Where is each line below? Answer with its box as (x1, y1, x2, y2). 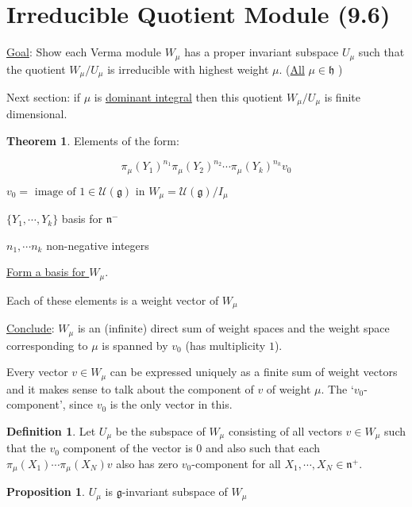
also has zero (116, 455, 179, 471)
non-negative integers (46, 236, 149, 253)
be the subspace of (115, 422, 206, 439)
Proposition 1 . (6, 483, 85, 500)
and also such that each (205, 440, 321, 456)
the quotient (6, 60, 66, 77)
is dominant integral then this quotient (94, 89, 283, 106)
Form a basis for (6, 263, 86, 280)
